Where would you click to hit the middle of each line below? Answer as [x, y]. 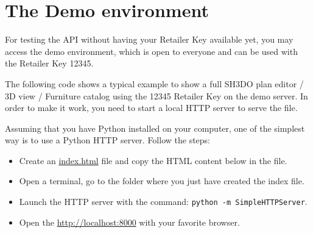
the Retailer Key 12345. [49, 63]
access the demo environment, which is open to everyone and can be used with [151, 51]
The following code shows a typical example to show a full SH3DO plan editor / [154, 83]
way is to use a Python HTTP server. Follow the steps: [108, 140]
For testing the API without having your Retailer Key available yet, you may [149, 39]
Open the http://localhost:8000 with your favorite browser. [129, 222]
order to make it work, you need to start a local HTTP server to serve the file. [151, 108]
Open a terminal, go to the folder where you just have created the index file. [162, 181]
